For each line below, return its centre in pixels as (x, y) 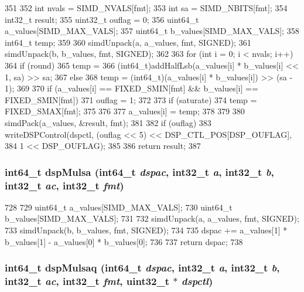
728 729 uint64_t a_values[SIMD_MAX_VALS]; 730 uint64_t (119, 207)
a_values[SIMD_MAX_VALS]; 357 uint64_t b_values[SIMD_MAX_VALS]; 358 (152, 31)
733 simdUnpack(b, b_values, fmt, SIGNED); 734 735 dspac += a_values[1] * (146, 230)
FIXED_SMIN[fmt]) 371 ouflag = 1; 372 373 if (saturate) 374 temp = (131, 99)
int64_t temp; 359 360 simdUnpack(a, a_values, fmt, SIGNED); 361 (128, 42)
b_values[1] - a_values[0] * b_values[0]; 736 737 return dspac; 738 (124, 241)
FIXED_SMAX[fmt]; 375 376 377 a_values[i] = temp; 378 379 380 (125, 111)
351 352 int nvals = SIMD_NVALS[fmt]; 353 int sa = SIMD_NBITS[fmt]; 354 (146, 8)
